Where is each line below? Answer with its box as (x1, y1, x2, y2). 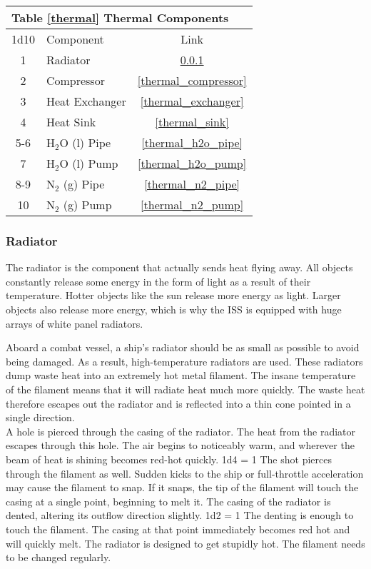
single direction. (6, 410, 75, 425)
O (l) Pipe (59, 134, 111, 151)
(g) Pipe (63, 176, 105, 192)
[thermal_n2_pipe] (144, 176, 240, 192)
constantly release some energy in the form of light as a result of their (6, 273, 311, 288)
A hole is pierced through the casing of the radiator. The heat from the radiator (6, 423, 356, 438)
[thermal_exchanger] (140, 93, 244, 109)
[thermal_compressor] (137, 72, 247, 89)
